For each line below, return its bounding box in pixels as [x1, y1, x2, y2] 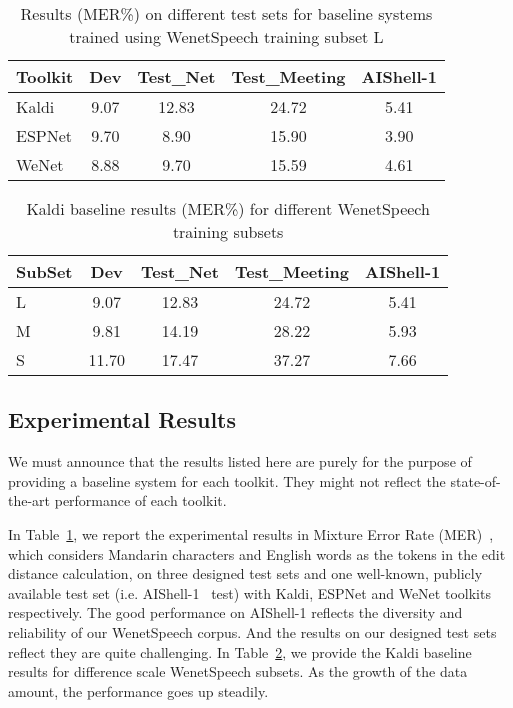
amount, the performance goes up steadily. [8, 680, 269, 701]
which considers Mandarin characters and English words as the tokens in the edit [8, 543, 506, 564]
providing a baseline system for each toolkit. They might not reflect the [8, 470, 446, 491]
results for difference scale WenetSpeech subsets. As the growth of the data [8, 661, 468, 682]
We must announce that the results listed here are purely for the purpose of [8, 451, 472, 472]
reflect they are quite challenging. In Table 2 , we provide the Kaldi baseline [8, 641, 472, 662]
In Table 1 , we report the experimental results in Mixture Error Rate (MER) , [8, 523, 494, 544]
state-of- [450, 470, 501, 491]
